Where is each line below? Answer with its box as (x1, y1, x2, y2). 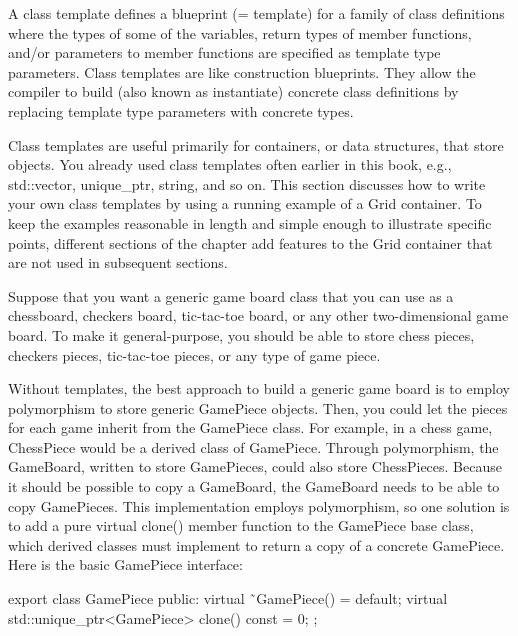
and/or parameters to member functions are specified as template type (8, 42, 441, 63)
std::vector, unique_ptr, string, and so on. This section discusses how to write (8, 173, 486, 194)
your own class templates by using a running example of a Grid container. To (8, 193, 482, 214)
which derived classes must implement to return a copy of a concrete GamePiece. (8, 534, 505, 555)
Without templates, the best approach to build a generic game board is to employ (8, 378, 511, 399)
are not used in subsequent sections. (8, 252, 228, 273)
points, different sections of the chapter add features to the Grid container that (8, 232, 493, 253)
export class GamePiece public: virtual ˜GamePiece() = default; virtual (8, 588, 448, 609)
